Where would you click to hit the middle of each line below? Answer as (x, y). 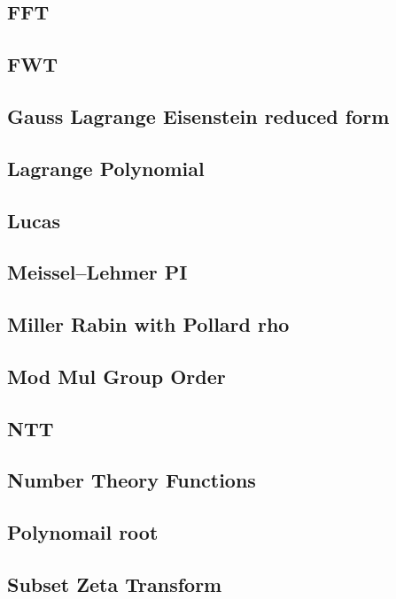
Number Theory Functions (132, 480)
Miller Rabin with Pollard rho (148, 324)
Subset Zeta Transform (115, 584)
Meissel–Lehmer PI (97, 272)
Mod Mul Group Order (116, 376)
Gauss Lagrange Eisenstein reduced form (198, 115)
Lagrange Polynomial (106, 168)
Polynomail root (83, 532)
